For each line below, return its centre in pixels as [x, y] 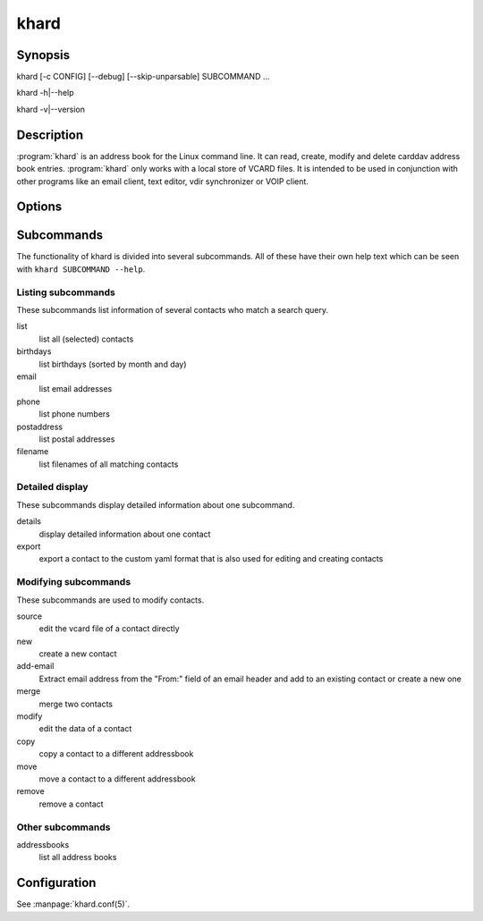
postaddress [39, 427]
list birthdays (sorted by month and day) [113, 364]
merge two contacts [76, 704]
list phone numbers [75, 414]
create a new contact [78, 654]
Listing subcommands [66, 292]
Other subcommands [64, 827]
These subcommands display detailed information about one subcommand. [156, 504]
